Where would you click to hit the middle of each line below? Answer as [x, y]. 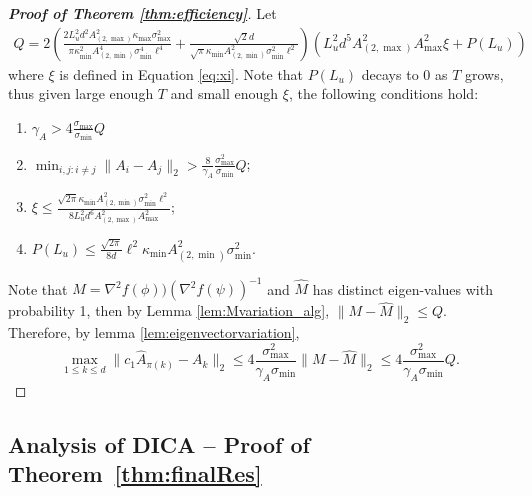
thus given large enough [81, 93]
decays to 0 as [404, 73]
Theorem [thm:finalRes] [135, 472]
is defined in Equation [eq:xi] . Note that [181, 73]
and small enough [224, 93]
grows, [484, 73]
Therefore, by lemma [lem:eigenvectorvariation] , [154, 332]
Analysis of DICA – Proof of [159, 443]
